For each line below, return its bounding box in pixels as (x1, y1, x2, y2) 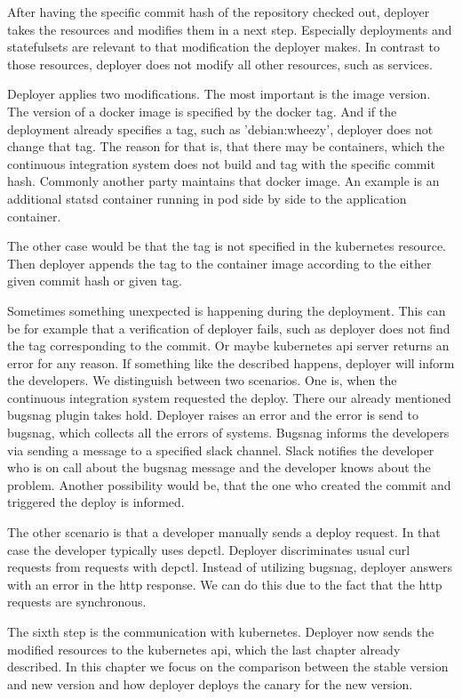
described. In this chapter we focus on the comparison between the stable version (7, 657, 449, 676)
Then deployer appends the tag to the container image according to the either (7, 253, 432, 272)
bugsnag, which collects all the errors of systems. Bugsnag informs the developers (7, 423, 450, 442)
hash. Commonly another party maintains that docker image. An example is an (7, 172, 440, 190)
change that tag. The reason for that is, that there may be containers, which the (7, 137, 445, 156)
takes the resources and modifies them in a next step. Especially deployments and (7, 20, 452, 38)
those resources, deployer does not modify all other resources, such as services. (7, 54, 433, 73)
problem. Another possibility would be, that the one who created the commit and (7, 475, 451, 494)
